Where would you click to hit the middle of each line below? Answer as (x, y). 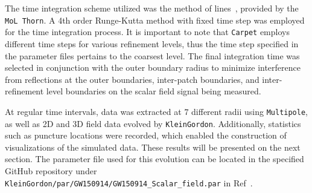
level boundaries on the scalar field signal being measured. (154, 91)
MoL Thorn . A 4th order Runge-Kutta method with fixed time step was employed (155, 20)
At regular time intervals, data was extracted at (93, 111)
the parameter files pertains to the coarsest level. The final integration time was (152, 55)
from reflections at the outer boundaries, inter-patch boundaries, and (132, 79)
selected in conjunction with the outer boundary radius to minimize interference (153, 67)
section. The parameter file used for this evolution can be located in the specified (154, 159)
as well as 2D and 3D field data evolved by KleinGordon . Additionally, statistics (153, 123)
